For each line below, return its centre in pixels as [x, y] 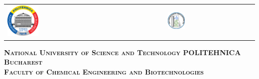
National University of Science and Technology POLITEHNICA [123, 52]
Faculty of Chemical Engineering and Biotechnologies [104, 71]
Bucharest [23, 62]
